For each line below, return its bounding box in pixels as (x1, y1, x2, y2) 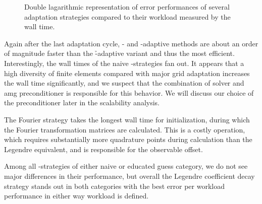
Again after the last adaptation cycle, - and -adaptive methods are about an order (4, 38, 258, 48)
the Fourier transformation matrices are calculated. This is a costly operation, (4, 124, 245, 134)
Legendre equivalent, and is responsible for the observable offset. (4, 144, 203, 154)
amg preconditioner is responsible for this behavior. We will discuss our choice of (4, 87, 254, 98)
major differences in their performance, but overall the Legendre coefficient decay (4, 170, 255, 181)
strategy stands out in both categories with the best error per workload (4, 180, 225, 191)
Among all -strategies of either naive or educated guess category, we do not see (4, 161, 248, 171)
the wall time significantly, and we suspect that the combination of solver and (4, 78, 244, 88)
